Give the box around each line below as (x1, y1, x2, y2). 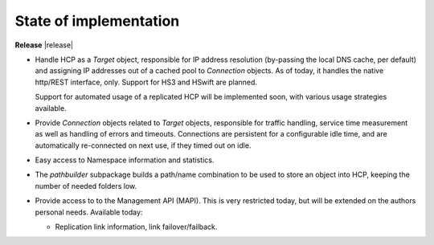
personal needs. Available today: (35, 207, 143, 217)
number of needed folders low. (35, 181, 137, 190)
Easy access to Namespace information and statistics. (35, 155, 215, 165)
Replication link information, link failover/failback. (55, 222, 218, 232)
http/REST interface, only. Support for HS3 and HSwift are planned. (35, 77, 257, 87)
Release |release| (14, 40, 74, 50)
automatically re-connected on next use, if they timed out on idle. (35, 141, 252, 150)
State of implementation (14, 12, 180, 30)
